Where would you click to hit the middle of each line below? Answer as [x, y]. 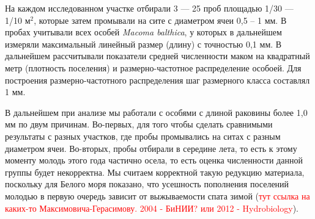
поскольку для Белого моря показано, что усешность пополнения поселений [147, 184]
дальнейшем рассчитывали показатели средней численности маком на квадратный [157, 56]
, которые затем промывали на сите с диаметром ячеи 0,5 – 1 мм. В [160, 20]
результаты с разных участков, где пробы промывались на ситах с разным [143, 136]
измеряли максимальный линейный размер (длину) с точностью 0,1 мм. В [143, 44]
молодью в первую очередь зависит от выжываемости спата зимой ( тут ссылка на [157, 196]
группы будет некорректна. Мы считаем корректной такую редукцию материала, [155, 172]
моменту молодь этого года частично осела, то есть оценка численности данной [154, 160]
